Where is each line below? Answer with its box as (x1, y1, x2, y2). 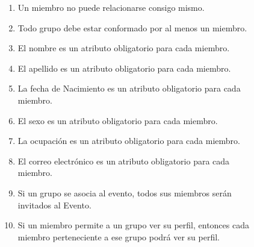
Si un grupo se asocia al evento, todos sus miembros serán (17, 186, 232, 199)
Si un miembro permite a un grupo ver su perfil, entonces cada (17, 219, 249, 231)
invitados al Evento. (17, 198, 91, 211)
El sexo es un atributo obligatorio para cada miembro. (17, 114, 218, 127)
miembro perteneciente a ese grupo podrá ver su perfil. (17, 230, 220, 243)
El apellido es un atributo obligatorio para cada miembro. (17, 61, 231, 74)
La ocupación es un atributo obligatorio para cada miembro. (17, 134, 240, 147)
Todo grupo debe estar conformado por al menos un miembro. (17, 21, 247, 34)
